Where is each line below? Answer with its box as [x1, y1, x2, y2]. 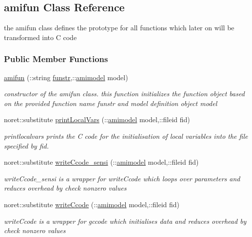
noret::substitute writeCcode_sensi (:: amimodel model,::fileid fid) [4, 157, 199, 167]
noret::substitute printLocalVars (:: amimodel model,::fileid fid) [4, 114, 190, 125]
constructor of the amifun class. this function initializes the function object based [4, 88, 245, 99]
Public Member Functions [4, 53, 108, 65]
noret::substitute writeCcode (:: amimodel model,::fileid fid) [4, 199, 180, 209]
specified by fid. [4, 140, 49, 151]
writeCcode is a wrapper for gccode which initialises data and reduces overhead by [4, 215, 247, 226]
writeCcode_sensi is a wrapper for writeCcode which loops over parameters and [4, 173, 240, 183]
